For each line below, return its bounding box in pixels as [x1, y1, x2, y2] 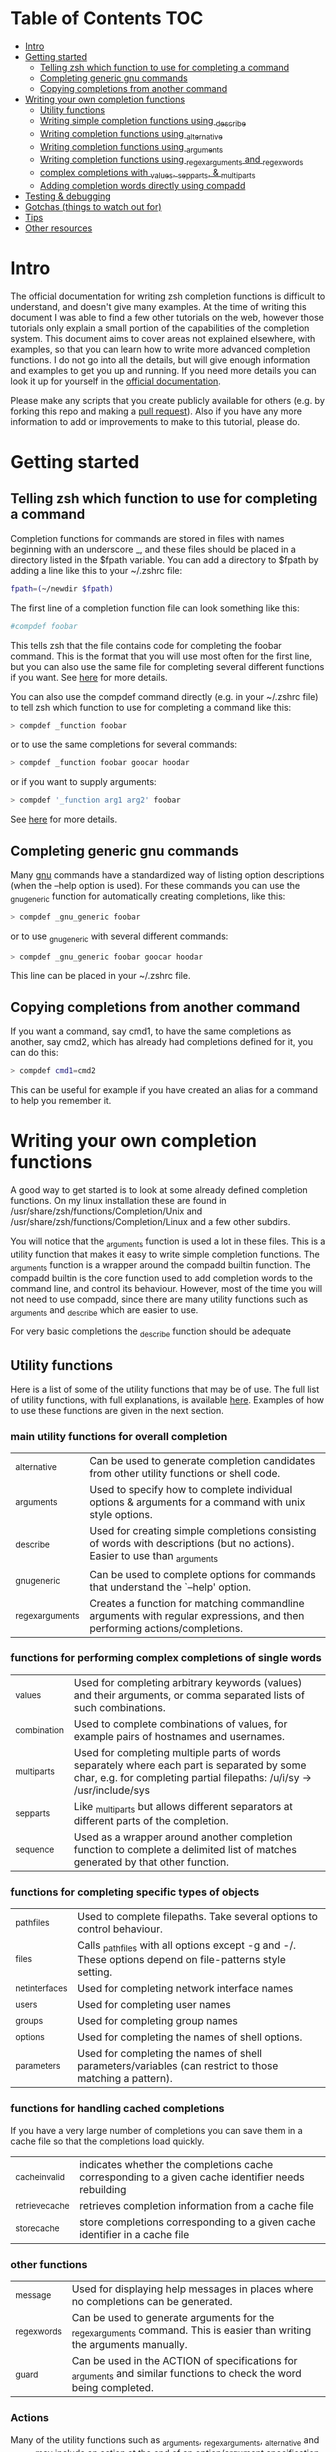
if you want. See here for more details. [10, 671, 168, 683]
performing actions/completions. [89, 1621, 243, 1635]
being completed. [71, 2381, 154, 2395]
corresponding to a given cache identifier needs [79, 2170, 305, 2184]
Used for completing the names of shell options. [76, 2030, 303, 2044]
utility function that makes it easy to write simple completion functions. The [10, 1248, 320, 1260]
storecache [15, 2222, 60, 2234]
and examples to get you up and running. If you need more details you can [10, 364, 317, 376]
